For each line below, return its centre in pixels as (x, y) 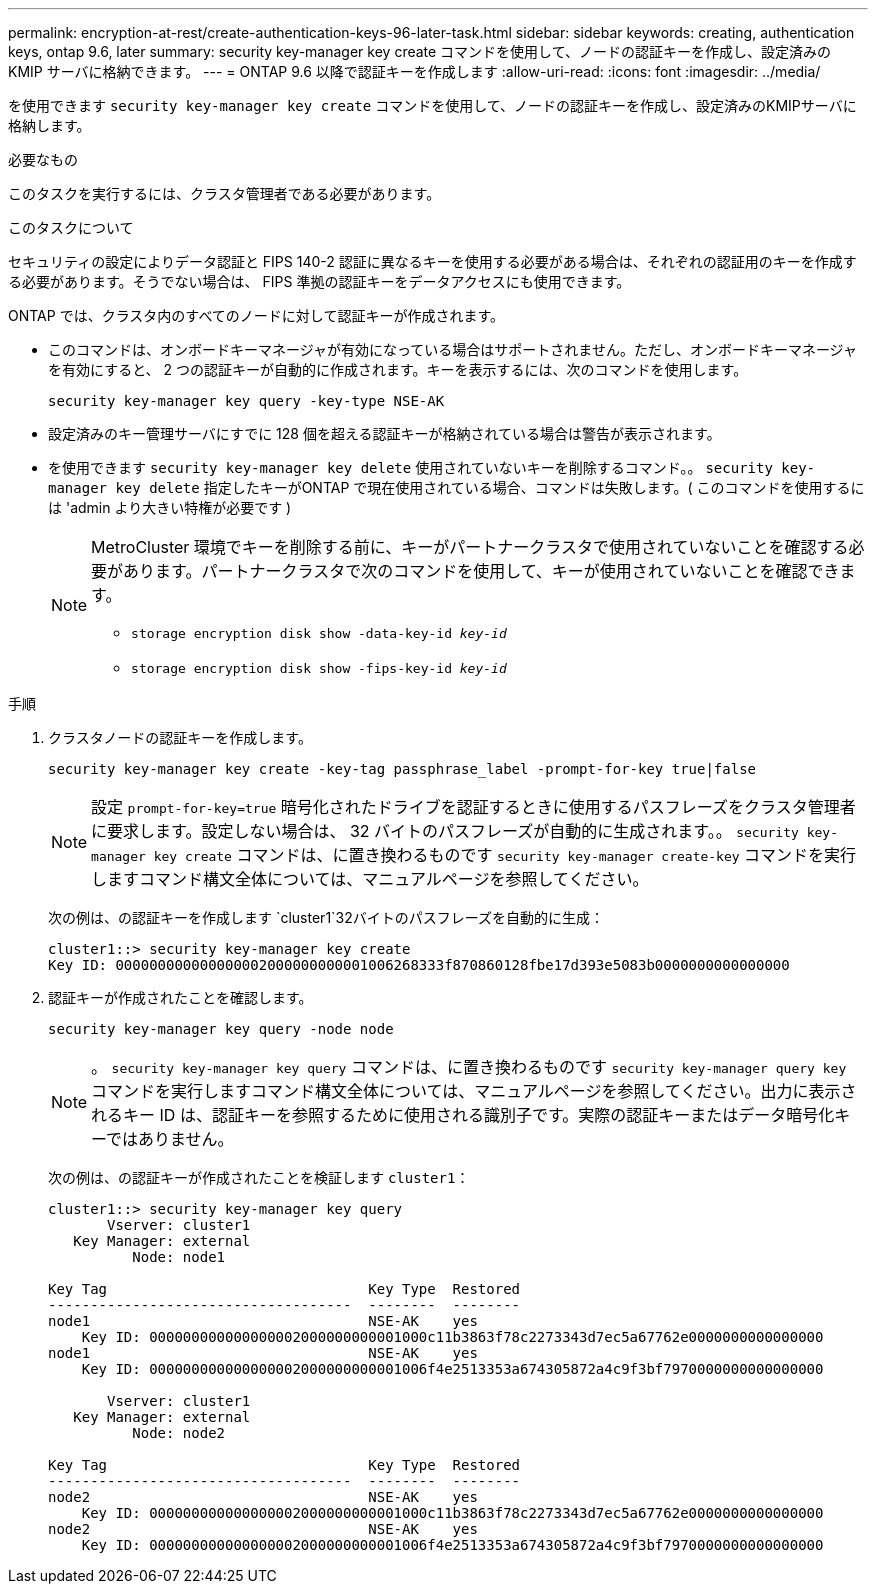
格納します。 (49, 125)
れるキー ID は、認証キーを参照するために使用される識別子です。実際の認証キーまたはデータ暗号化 (463, 1115)
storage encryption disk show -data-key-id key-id (319, 633)
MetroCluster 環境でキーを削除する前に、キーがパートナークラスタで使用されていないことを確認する (470, 547)
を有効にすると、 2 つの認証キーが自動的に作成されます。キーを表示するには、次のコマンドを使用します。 (398, 369)
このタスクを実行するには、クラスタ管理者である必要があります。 (224, 193)
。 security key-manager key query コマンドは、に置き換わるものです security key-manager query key (469, 1067)
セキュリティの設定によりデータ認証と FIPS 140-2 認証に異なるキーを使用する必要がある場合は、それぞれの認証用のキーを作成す (432, 261)
